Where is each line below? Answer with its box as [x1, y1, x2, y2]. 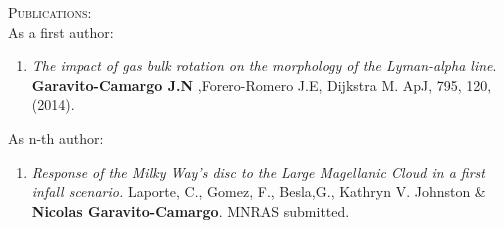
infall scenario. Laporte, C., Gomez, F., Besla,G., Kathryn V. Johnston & [31, 181, 486, 202]
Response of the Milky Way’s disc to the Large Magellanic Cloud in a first [31, 161, 485, 182]
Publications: [8, 2, 92, 22]
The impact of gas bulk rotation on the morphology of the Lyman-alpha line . [31, 55, 497, 76]
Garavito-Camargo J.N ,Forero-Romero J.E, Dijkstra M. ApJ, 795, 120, [31, 74, 492, 95]
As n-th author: [8, 127, 104, 148]
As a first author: [8, 21, 114, 42]
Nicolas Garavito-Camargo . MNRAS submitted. [31, 200, 350, 221]
